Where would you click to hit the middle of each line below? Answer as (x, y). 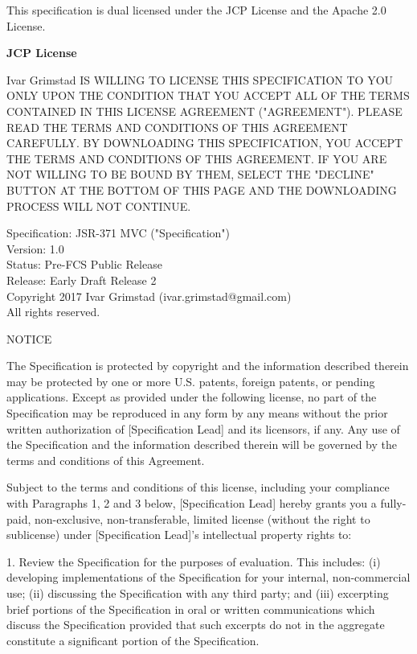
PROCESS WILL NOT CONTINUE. (99, 206)
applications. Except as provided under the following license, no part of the (192, 397)
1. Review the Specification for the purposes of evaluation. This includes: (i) (194, 561)
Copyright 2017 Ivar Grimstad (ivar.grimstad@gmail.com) (149, 296)
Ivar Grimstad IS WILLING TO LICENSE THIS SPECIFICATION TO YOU (200, 79)
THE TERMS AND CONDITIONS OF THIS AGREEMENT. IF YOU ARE (197, 158)
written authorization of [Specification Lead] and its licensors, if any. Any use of (203, 428)
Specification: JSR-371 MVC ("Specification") (119, 233)
